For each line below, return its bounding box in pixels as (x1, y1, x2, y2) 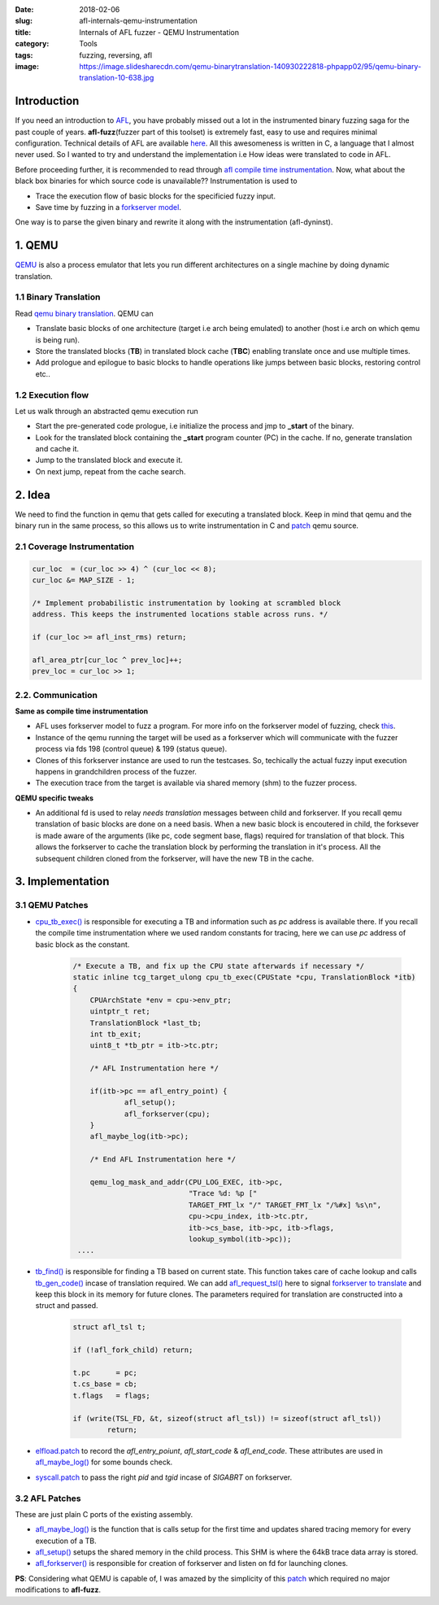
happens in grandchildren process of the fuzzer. (35, 766, 197, 776)
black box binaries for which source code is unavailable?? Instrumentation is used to (15, 176, 298, 186)
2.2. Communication (15, 689, 98, 700)
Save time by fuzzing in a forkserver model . (35, 202, 182, 212)
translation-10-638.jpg (79, 73, 154, 83)
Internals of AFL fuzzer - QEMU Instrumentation (79, 27, 240, 37)
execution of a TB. (35, 1536, 97, 1546)
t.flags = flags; (72, 1391, 150, 1400)
